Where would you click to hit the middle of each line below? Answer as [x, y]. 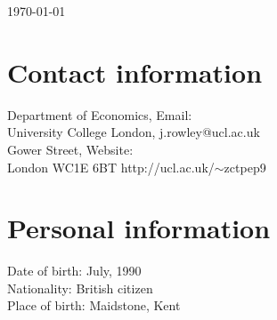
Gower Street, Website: [70, 149]
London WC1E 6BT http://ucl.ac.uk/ [111, 167]
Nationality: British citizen [80, 288]
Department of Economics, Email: [100, 114]
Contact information [135, 72]
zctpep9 [245, 167]
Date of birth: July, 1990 [74, 271]
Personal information [139, 228]
